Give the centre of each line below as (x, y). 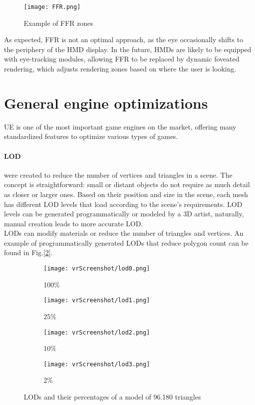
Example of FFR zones (59, 23)
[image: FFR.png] (52, 7)
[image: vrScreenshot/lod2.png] (97, 332)
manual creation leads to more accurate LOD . (74, 223)
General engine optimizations (106, 102)
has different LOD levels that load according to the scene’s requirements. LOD (123, 204)
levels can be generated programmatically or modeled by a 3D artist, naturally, (124, 214)
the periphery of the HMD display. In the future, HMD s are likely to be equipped (128, 49)
